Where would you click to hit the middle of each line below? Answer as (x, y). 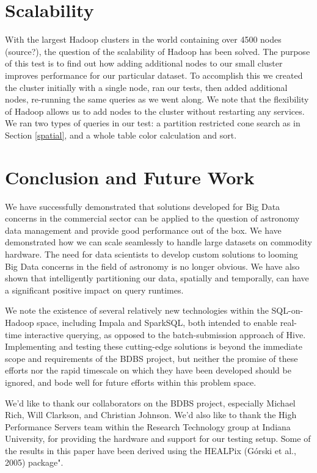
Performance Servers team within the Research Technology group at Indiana (148, 426)
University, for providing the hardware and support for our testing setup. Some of (158, 439)
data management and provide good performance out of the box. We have (143, 230)
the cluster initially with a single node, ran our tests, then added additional (146, 87)
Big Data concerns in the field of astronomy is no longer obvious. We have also (152, 266)
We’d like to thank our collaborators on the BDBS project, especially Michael (150, 403)
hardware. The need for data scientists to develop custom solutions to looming (151, 254)
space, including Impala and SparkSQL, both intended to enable (157, 322)
